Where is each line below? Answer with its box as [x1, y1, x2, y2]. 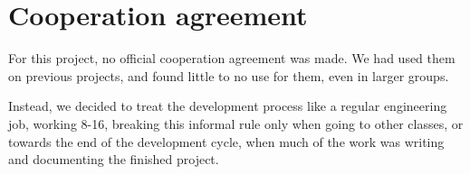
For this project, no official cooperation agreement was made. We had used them [8, 49, 456, 68]
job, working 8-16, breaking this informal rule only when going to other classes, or [8, 114, 464, 133]
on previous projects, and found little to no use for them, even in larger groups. [8, 66, 449, 85]
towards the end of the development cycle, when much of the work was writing [8, 132, 445, 151]
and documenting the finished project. [8, 150, 219, 169]
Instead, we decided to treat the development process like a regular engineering [8, 96, 447, 115]
